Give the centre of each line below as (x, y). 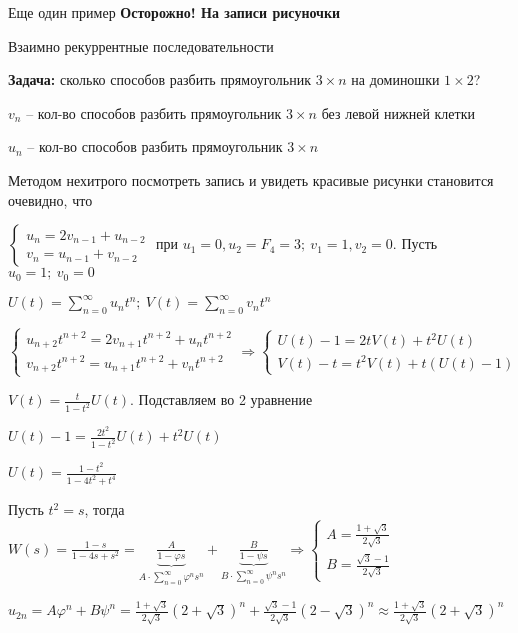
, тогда (104, 509)
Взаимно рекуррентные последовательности (141, 45)
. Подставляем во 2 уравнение (221, 399)
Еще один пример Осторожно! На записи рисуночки (174, 12)
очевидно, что (50, 199)
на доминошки (395, 79)
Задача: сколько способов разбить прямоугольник (159, 79)
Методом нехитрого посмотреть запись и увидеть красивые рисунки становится (251, 179)
